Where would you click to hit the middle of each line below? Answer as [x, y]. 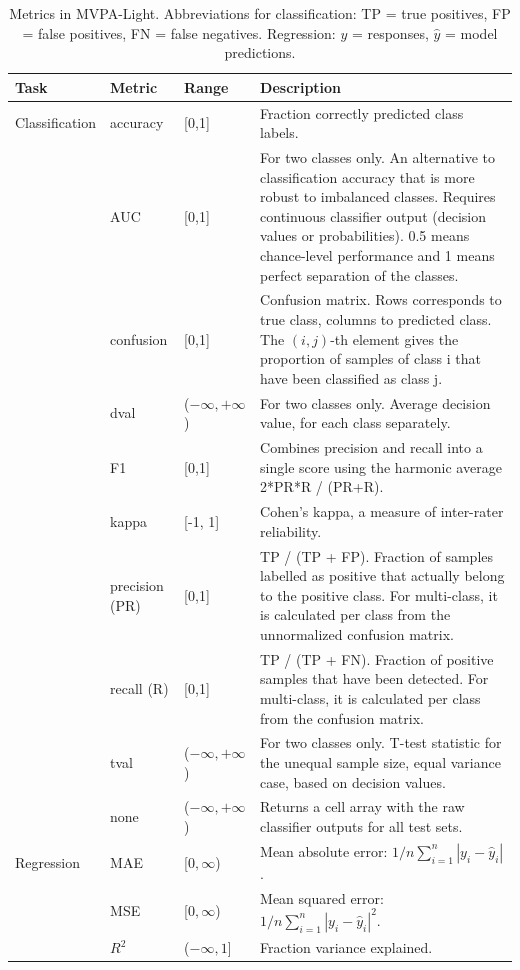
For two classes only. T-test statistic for [381, 742]
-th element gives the [394, 338]
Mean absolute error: [324, 850]
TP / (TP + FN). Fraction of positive [377, 658]
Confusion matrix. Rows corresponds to [381, 299]
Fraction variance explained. [346, 947]
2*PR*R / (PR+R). [322, 486]
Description [301, 86]
